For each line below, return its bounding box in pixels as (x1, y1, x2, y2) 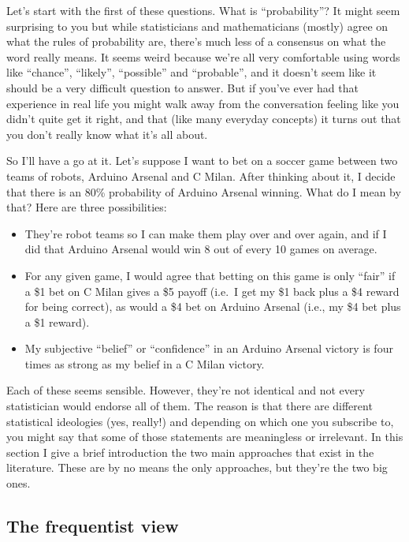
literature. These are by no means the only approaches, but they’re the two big (6, 459, 388, 476)
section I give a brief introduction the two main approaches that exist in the (6, 443, 374, 460)
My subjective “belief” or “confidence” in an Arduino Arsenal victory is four (24, 340, 393, 357)
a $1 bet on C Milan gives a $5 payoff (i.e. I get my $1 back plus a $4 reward (24, 282, 400, 299)
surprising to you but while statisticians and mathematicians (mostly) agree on (6, 17, 389, 34)
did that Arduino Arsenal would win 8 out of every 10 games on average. (24, 241, 377, 257)
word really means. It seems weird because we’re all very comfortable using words (6, 48, 400, 65)
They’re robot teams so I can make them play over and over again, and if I (24, 225, 387, 241)
